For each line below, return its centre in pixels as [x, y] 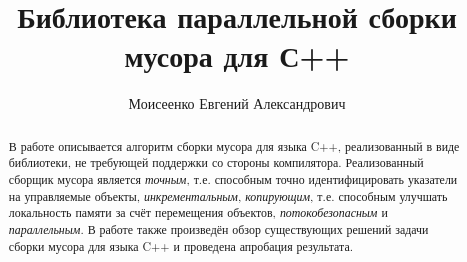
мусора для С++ [237, 55]
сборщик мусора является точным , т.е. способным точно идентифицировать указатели [233, 179]
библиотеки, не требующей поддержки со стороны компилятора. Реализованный [216, 162]
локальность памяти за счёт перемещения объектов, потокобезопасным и [198, 212]
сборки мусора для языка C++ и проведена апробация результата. [180, 245]
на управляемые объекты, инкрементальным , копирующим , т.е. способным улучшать [228, 195]
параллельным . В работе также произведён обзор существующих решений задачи [218, 228]
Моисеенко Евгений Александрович [237, 103]
